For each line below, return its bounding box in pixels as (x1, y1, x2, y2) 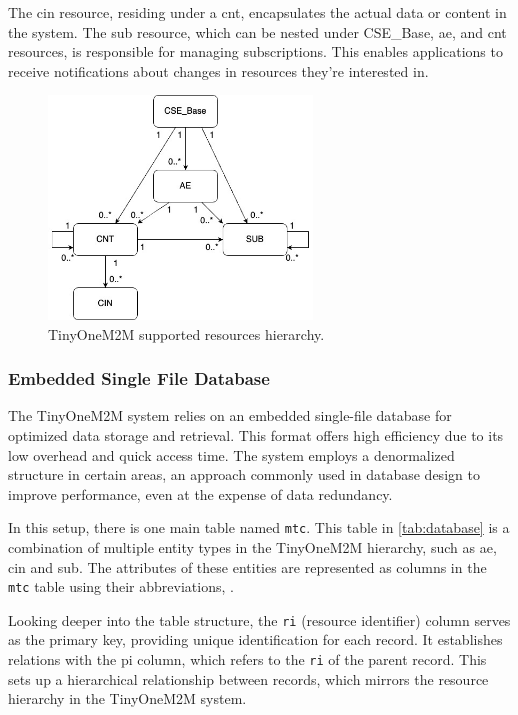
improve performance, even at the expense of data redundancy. (8, 483, 393, 504)
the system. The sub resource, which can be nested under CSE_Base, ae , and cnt (8, 21, 507, 42)
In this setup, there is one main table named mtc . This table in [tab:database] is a (8, 517, 510, 538)
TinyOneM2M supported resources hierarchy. (48, 323, 325, 344)
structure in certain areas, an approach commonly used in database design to (8, 464, 480, 485)
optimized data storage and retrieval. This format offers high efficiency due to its (8, 424, 504, 445)
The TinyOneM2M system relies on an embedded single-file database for (8, 405, 452, 426)
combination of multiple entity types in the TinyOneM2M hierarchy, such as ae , (8, 536, 497, 557)
